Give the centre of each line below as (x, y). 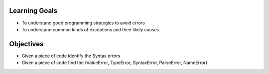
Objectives (26, 44)
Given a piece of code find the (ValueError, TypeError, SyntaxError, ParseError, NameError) (115, 63)
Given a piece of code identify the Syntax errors (71, 56)
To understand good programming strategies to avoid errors (83, 23)
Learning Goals (33, 11)
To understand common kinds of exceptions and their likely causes (90, 29)
